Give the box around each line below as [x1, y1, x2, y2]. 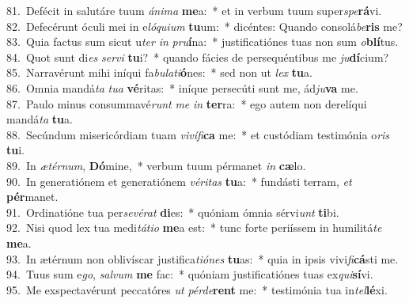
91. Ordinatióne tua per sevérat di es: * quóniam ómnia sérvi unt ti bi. [6, 203, 339, 220]
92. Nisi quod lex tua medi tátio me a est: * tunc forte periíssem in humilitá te [6, 219, 382, 236]
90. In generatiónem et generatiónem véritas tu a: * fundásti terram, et [6, 172, 352, 189]
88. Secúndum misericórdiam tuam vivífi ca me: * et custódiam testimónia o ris [6, 126, 390, 142]
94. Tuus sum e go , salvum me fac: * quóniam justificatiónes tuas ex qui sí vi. [6, 266, 373, 282]
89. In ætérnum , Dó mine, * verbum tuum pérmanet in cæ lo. [6, 157, 306, 173]
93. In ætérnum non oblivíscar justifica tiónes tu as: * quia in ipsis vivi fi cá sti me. [6, 250, 399, 267]
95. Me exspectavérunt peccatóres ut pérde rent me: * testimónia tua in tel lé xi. [6, 281, 388, 297]
